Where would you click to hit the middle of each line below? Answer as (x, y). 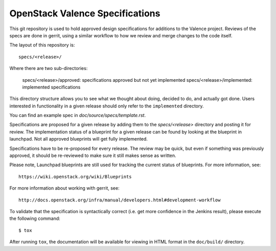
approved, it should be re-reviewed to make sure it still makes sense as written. (93, 155)
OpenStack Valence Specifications (85, 13)
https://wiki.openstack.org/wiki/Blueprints (75, 177)
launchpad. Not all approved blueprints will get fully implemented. (79, 139)
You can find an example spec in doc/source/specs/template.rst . (77, 116)
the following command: (35, 219)
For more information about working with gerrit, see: (64, 188)
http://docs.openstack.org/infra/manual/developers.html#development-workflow (120, 200)
